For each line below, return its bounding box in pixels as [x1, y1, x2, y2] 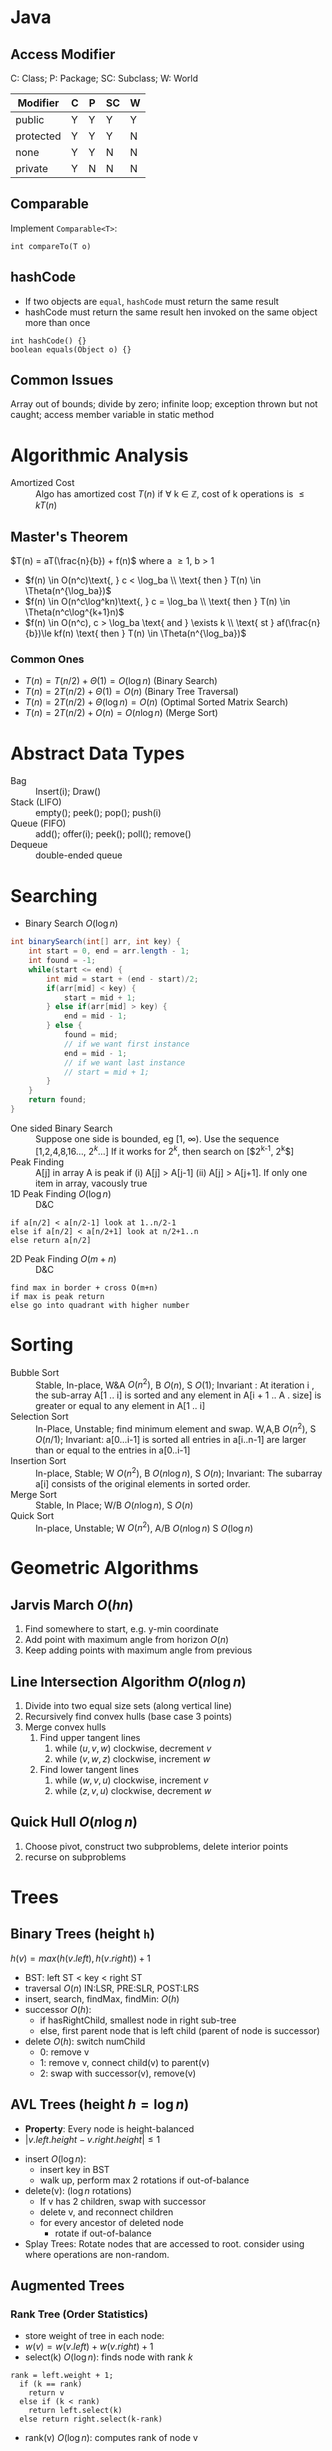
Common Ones [10, 652, 85, 666]
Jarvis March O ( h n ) [10, 1596, 134, 1613]
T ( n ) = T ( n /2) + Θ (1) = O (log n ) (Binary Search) [24, 675, 218, 687]
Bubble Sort [10, 1366, 60, 1378]
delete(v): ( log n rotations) [24, 2184, 132, 2196]
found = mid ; [63, 1030, 118, 1040]
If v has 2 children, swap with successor [39, 2195, 207, 2207]
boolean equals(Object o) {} [10, 344, 132, 355]
